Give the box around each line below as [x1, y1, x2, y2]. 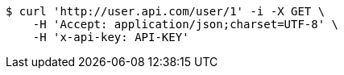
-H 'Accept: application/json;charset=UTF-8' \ [32, 18, 339, 31]
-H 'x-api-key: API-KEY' [32, 31, 189, 44]
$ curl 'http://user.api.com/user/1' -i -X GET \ [6, 5, 325, 18]
